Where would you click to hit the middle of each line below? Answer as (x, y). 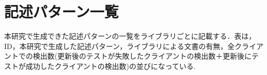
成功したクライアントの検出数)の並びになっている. (111, 66)
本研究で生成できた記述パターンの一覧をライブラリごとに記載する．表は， (130, 36)
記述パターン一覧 (61, 11)
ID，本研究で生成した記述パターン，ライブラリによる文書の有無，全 (119, 46)
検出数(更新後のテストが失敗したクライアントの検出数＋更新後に (142, 56)
